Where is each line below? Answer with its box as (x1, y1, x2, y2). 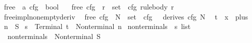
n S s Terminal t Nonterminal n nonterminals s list (4, 21, 191, 31)
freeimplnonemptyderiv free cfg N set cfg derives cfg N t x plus (4, 11, 248, 21)
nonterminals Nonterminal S (7, 30, 101, 41)
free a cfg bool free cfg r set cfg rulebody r (4, 1, 174, 11)
